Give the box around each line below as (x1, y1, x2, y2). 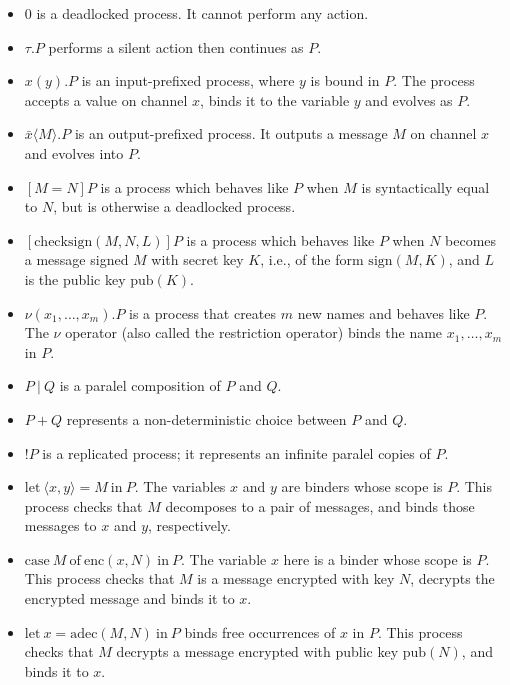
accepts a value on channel (24, 89, 188, 110)
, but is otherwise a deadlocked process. (53, 196, 296, 217)
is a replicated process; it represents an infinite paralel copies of (42, 442, 431, 463)
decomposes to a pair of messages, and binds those (165, 495, 475, 516)
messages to (24, 515, 97, 536)
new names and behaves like (297, 302, 470, 323)
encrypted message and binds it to (24, 588, 235, 609)
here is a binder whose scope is (283, 548, 472, 569)
